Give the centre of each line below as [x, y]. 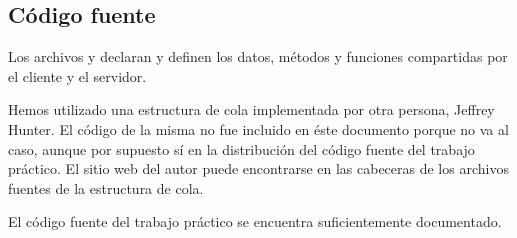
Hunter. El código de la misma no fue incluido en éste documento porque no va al [258, 128]
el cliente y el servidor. [77, 75]
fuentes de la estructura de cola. [106, 187]
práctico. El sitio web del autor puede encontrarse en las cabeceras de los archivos [258, 168]
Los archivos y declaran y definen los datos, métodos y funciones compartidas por [258, 56]
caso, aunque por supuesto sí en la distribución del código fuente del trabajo [241, 148]
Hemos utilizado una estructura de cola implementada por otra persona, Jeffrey [251, 109]
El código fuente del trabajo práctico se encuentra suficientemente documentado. [255, 221]
